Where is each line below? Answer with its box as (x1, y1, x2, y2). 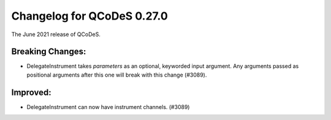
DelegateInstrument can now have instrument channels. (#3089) (26, 103, 190, 110)
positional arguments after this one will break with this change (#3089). (26, 71, 207, 78)
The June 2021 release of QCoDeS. (11, 31, 101, 38)
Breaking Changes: (11, 47, 86, 57)
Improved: (11, 87, 51, 97)
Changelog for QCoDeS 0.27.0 (11, 9, 168, 23)
